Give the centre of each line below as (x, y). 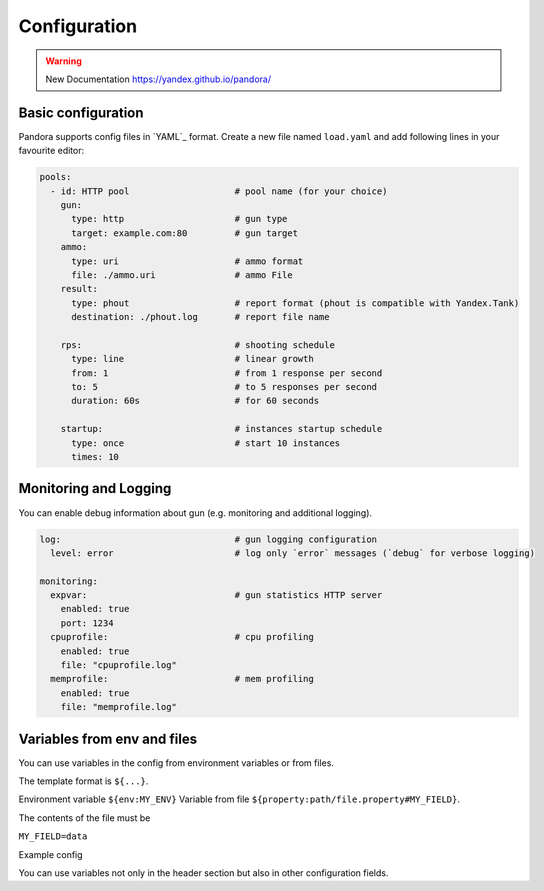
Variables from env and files (108, 738)
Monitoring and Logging (95, 488)
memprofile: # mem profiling (182, 679)
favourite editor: (51, 151)
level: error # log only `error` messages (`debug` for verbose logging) (292, 553)
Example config (51, 854)
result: (79, 289)
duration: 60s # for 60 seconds (195, 401)
